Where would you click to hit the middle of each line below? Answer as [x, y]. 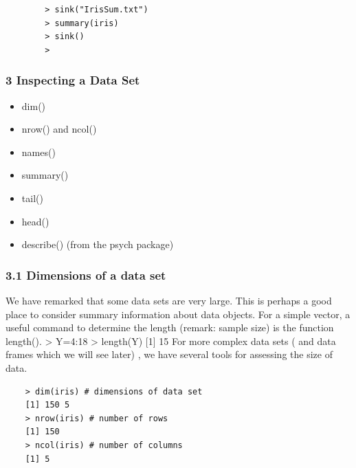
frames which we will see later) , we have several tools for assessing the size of [169, 354]
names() [38, 152]
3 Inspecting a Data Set [73, 80]
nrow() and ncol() [59, 129]
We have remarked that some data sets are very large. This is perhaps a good [169, 300]
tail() [32, 198]
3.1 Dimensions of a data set [86, 275]
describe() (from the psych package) [98, 244]
